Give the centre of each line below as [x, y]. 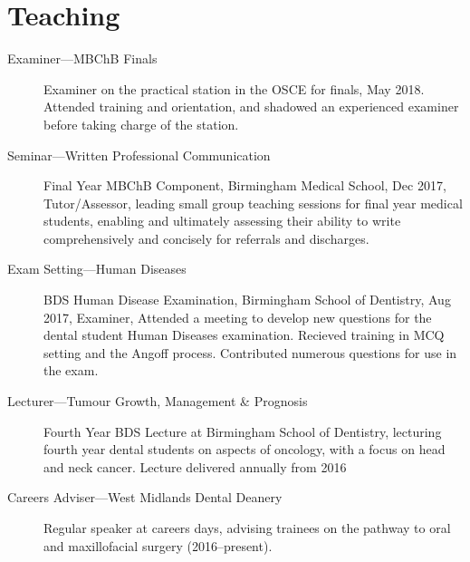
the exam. [71, 370]
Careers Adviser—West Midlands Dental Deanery [145, 497]
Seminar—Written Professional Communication [139, 155]
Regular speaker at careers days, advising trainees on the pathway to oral [247, 528]
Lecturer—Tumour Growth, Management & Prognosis [158, 401]
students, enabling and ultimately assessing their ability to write [222, 221]
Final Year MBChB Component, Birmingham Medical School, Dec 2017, [245, 185]
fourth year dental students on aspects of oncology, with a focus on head [245, 449]
